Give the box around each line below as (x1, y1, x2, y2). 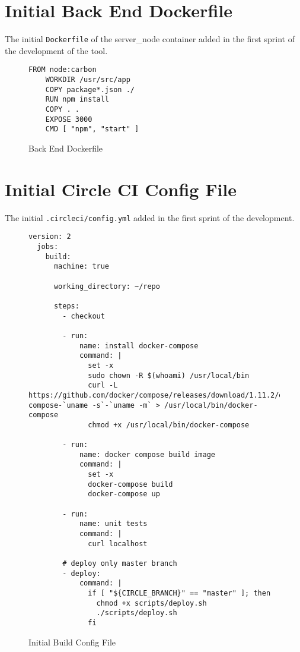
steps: (53, 301, 79, 310)
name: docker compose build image (79, 450, 215, 459)
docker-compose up (88, 490, 160, 499)
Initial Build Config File (28, 635, 116, 648)
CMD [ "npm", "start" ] (45, 125, 139, 134)
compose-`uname (28, 401, 88, 410)
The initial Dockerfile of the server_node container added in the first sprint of (5, 33, 295, 45)
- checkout (62, 311, 105, 320)
